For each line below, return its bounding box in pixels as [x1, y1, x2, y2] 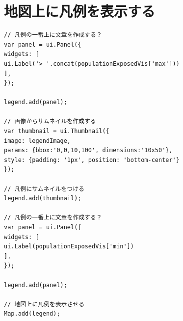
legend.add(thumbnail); [4, 195, 81, 202]
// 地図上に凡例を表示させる [4, 300, 85, 308]
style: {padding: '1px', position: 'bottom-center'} [4, 156, 180, 163]
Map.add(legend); [4, 310, 60, 318]
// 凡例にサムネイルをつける [4, 185, 84, 192]
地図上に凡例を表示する [4, 1, 156, 21]
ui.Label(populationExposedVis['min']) [4, 243, 134, 250]
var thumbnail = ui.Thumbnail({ [4, 128, 109, 135]
